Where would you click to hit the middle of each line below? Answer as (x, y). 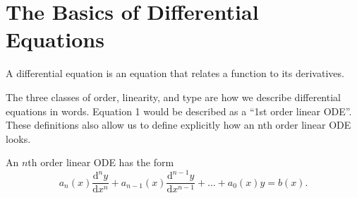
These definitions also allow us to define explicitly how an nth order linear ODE (178, 125)
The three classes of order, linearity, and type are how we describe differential (173, 97)
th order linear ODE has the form (101, 162)
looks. (18, 138)
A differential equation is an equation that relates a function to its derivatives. (175, 73)
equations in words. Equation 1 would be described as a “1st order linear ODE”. (179, 111)
